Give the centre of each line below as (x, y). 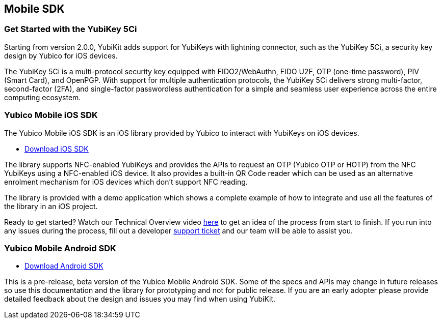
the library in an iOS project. (51, 206)
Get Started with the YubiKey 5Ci (71, 29)
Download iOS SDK (57, 149)
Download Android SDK (64, 266)
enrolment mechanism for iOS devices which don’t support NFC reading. (126, 182)
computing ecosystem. (43, 97)
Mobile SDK (34, 9)
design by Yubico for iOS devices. (61, 55)
